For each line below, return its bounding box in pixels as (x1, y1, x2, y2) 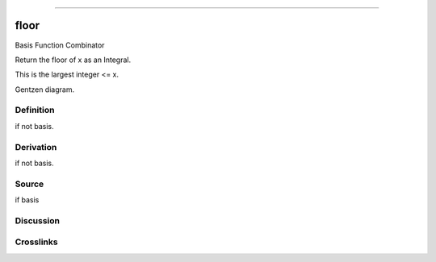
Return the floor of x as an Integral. (15, 55, 132, 64)
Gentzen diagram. (15, 85, 75, 94)
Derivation (15, 141, 57, 152)
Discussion (15, 214, 61, 226)
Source (15, 178, 44, 189)
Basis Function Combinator (15, 40, 105, 50)
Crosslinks (15, 236, 58, 247)
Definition (15, 105, 55, 116)
